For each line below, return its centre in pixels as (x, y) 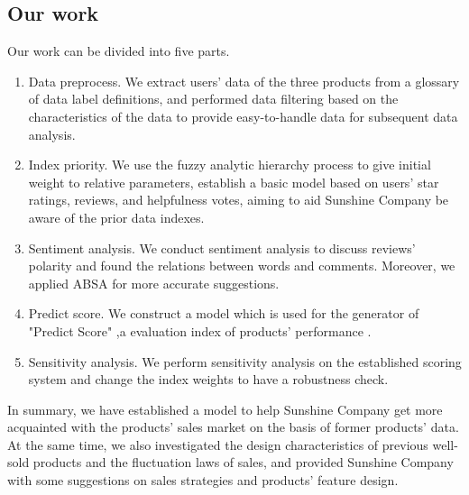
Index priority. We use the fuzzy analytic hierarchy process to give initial (230, 165)
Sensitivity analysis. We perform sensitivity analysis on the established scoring (245, 361)
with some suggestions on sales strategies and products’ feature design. (203, 480)
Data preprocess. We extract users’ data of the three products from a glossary (244, 81)
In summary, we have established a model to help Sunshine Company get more (225, 409)
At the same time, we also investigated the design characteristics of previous (218, 444)
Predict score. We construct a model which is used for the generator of (224, 313)
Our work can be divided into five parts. (119, 51)
